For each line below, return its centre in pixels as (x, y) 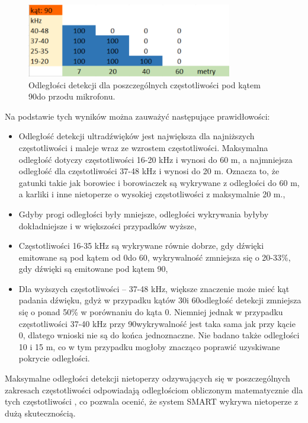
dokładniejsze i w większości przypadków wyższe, (108, 225)
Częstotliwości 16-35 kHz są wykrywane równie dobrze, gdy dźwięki (141, 246)
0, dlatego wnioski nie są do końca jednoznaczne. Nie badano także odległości (159, 335)
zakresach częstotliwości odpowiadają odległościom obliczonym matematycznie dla (154, 390)
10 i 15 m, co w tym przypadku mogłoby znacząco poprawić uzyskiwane (149, 346)
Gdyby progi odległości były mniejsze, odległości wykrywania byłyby (144, 214)
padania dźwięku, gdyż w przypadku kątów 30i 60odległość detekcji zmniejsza (160, 300)
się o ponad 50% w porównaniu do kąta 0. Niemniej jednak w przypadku (151, 312)
